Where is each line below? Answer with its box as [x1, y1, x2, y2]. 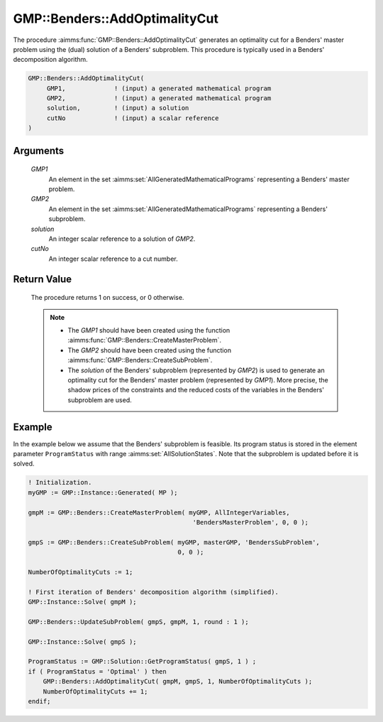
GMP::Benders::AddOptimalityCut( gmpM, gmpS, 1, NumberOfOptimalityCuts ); [43, 677, 313, 686]
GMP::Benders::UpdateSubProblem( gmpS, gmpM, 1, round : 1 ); [28, 618, 249, 625]
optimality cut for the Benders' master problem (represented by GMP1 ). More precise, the [67, 375, 329, 384]
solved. [13, 459, 35, 468]
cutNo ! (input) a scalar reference [46, 114, 219, 122]
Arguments [13, 144, 65, 156]
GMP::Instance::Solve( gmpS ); [28, 637, 138, 646]
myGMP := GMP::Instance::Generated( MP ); [28, 488, 178, 497]
